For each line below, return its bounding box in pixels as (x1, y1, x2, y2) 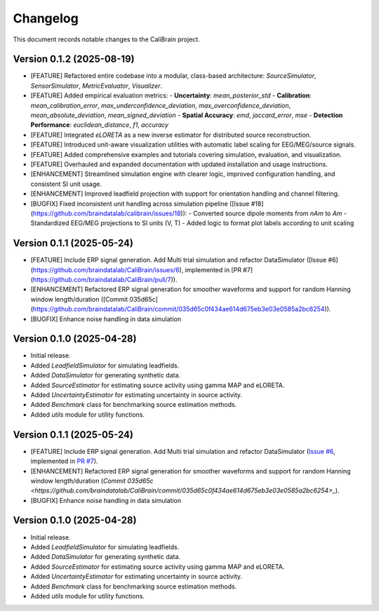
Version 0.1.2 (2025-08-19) (13, 53, 135, 65)
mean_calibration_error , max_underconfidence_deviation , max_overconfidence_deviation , (30, 101, 291, 109)
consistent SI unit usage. (30, 180, 102, 188)
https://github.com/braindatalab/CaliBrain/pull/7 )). (32, 276, 178, 283)
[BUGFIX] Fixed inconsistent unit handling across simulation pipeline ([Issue (30, 199, 250, 208)
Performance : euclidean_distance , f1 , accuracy (30, 121, 168, 129)
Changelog (13, 11, 79, 26)
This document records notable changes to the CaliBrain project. (13, 35, 200, 43)
